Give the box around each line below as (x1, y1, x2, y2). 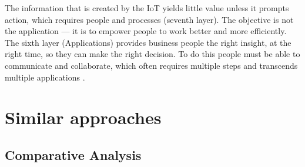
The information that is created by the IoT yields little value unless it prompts (5, 2, 289, 14)
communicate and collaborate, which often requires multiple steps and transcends (5, 59, 298, 71)
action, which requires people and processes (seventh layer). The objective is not (5, 13, 294, 25)
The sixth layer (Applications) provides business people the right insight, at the (5, 36, 291, 48)
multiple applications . (5, 71, 85, 83)
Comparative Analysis (5, 145, 142, 163)
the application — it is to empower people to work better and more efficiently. (5, 25, 287, 37)
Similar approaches (5, 105, 162, 129)
